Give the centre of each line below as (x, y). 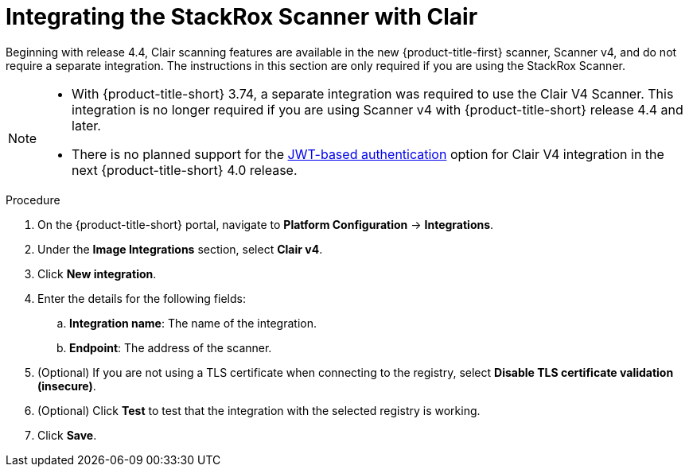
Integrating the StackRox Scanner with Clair (242, 17)
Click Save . (67, 435)
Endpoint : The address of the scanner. (171, 347)
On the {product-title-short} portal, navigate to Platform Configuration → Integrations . (266, 224)
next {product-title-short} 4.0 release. (185, 170)
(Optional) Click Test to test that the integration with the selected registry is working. (259, 410)
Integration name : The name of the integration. (193, 323)
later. (86, 125)
